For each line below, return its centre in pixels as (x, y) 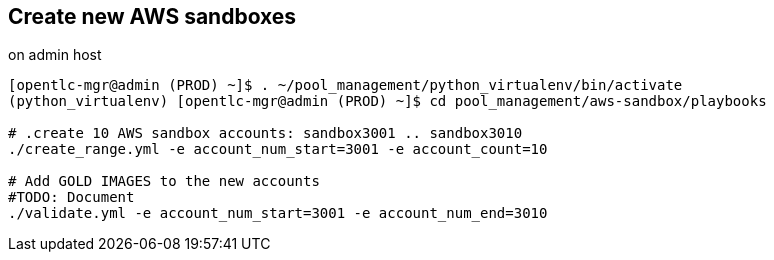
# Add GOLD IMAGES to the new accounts (164, 181)
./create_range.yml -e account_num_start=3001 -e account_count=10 (278, 149)
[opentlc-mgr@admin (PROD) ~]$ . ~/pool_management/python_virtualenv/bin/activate (345, 85)
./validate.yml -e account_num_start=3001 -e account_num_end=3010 (278, 213)
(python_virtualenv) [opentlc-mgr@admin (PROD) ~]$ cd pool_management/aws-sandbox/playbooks (387, 101)
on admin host (55, 55)
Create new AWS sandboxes (152, 16)
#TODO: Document (71, 197)
